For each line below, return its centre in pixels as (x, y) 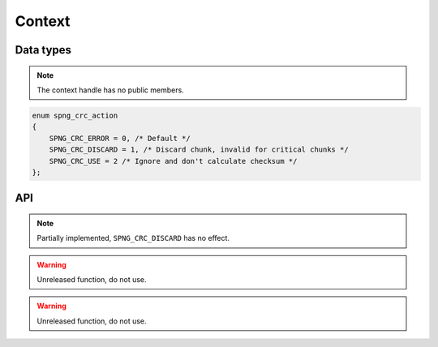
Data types (43, 50)
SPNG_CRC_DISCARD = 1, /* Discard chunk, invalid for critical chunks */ (199, 150)
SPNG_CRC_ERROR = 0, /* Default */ (120, 138)
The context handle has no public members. (110, 90)
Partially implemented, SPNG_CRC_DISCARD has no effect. (133, 238)
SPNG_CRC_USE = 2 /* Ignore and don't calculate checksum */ (173, 161)
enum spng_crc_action (75, 115)
